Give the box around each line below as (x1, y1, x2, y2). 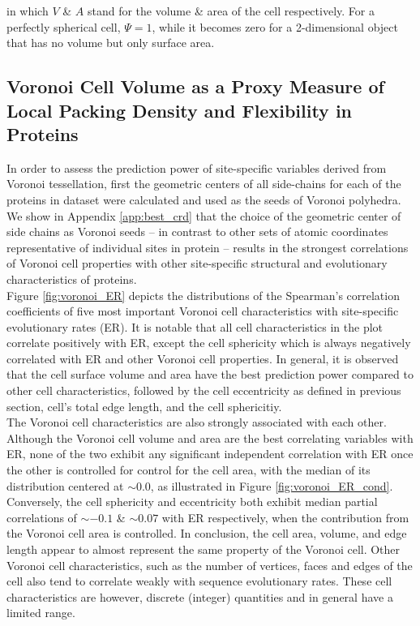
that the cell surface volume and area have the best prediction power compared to (6, 366, 414, 383)
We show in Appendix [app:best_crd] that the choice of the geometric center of (6, 207, 401, 224)
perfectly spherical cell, (6, 18, 121, 35)
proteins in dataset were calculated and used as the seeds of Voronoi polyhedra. (6, 191, 401, 208)
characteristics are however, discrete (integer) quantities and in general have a (6, 588, 393, 605)
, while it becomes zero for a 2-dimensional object (152, 18, 398, 35)
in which (6, 2, 49, 19)
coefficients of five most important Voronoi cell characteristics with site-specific (6, 302, 399, 319)
